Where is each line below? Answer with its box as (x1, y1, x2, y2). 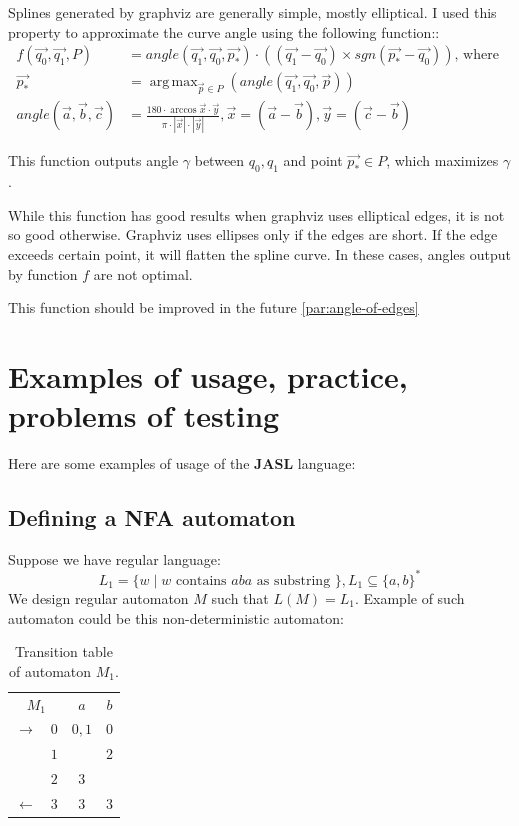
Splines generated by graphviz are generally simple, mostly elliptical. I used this (8, 2, 497, 22)
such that (211, 587, 269, 608)
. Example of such (354, 587, 465, 608)
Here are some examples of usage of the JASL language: (8, 453, 356, 474)
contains (175, 573, 227, 588)
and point (283, 150, 343, 171)
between (194, 150, 245, 171)
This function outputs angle (8, 150, 179, 171)
